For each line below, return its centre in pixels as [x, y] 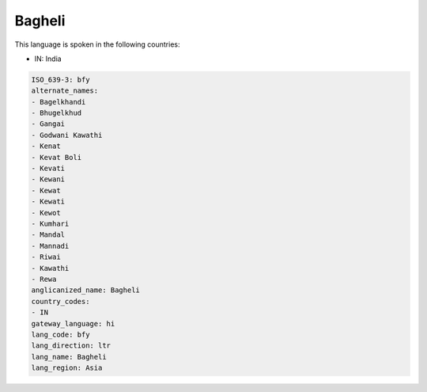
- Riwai [46, 257]
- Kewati [48, 202]
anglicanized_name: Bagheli [85, 290]
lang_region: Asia [67, 368]
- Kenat [46, 146]
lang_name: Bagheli [69, 357]
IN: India [48, 59]
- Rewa [44, 279]
